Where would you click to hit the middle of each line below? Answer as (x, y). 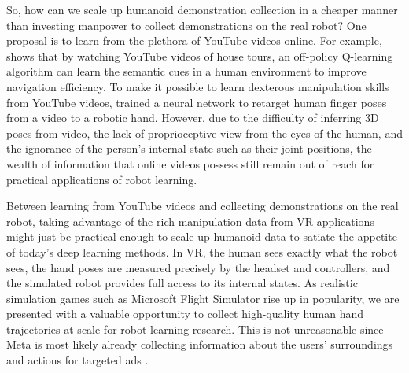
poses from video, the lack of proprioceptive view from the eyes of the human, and (204, 133)
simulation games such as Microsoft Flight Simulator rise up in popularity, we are (203, 298)
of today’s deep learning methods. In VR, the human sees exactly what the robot (202, 251)
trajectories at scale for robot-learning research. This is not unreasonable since (195, 329)
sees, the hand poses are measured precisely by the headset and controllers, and (198, 267)
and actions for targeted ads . (77, 360)
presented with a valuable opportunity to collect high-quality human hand (185, 314)
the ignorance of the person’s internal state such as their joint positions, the (189, 148)
